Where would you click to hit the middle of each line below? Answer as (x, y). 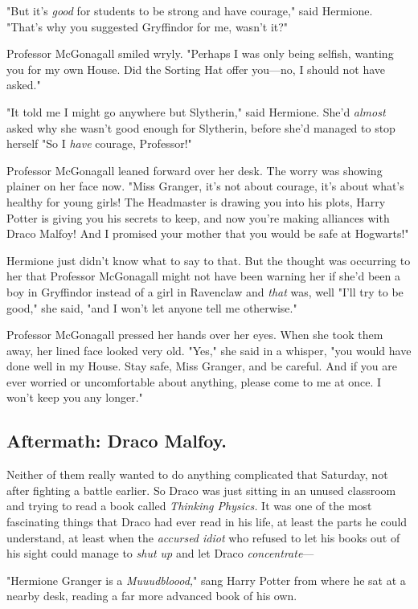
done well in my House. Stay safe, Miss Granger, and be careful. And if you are (202, 366)
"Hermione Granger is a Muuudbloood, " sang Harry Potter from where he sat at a (206, 580)
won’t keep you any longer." (75, 397)
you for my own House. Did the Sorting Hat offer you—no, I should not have (196, 69)
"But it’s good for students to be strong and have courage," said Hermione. (190, 10)
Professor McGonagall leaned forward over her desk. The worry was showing (195, 170)
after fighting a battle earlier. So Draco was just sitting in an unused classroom (201, 490)
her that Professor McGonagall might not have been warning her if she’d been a (203, 276)
